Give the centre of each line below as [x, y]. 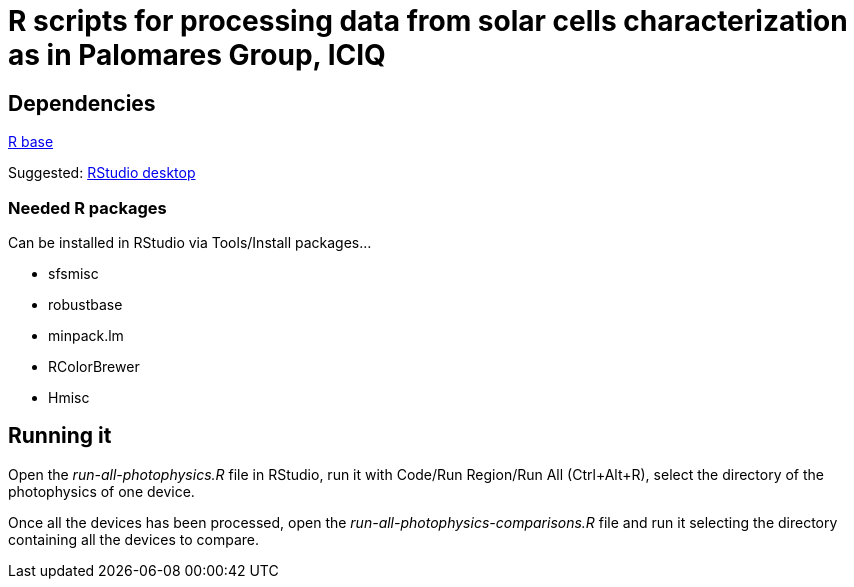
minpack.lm [86, 335]
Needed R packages [87, 207]
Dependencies [82, 103]
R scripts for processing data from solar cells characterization [428, 21]
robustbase [85, 304]
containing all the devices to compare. [134, 539]
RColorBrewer [94, 366]
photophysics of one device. [101, 491]
